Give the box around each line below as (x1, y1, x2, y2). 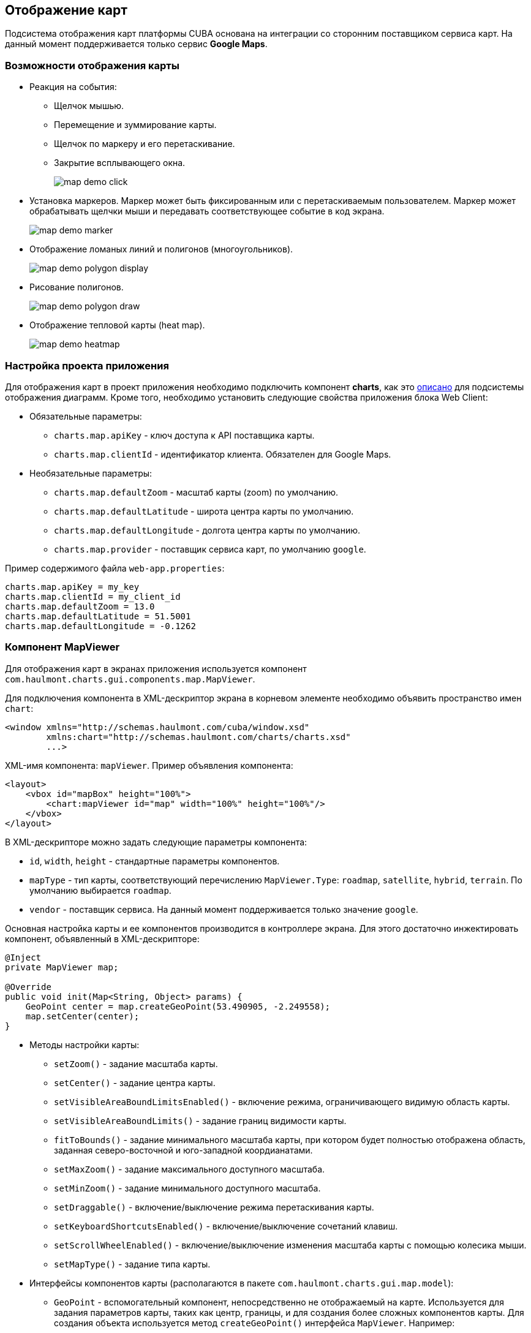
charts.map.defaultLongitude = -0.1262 (5, 621, 196, 631)
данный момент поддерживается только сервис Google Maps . (5, 39, 268, 50)
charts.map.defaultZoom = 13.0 (5, 601, 155, 611)
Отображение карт (5, 2, 127, 18)
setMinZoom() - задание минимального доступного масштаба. (54, 1182, 321, 1193)
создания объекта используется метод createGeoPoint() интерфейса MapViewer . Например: (54, 1317, 455, 1328)
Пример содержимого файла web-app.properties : (5, 562, 225, 573)
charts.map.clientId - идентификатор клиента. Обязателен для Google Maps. (54, 448, 391, 459)
